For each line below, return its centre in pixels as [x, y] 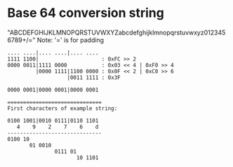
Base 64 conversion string [86, 13]
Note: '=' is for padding [70, 39]
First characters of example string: [62, 108]
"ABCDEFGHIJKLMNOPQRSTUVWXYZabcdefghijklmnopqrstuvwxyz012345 [116, 32]
